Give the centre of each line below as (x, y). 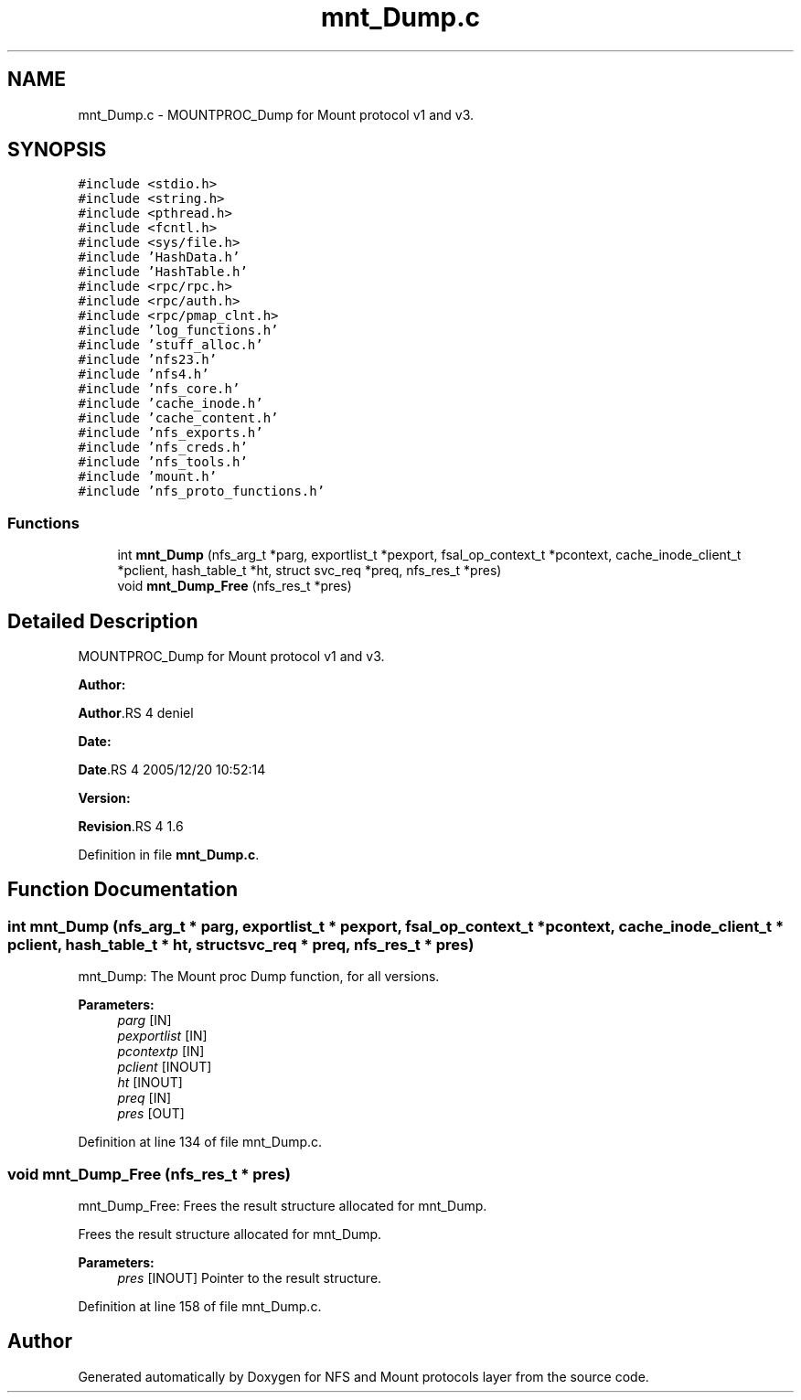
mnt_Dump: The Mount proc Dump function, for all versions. (259, 977)
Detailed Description (103, 621)
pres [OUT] (151, 1114)
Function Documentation (123, 890)
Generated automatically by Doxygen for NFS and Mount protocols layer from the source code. (363, 1376)
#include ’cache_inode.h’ (171, 404)
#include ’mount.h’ (148, 477)
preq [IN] (144, 1098)
